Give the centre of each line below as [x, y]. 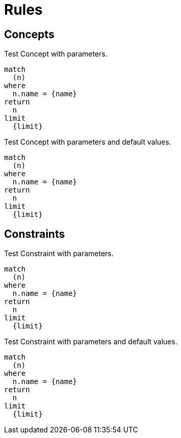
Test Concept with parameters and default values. [88, 142]
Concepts [29, 34]
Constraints [35, 234]
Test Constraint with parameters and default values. [91, 342]
